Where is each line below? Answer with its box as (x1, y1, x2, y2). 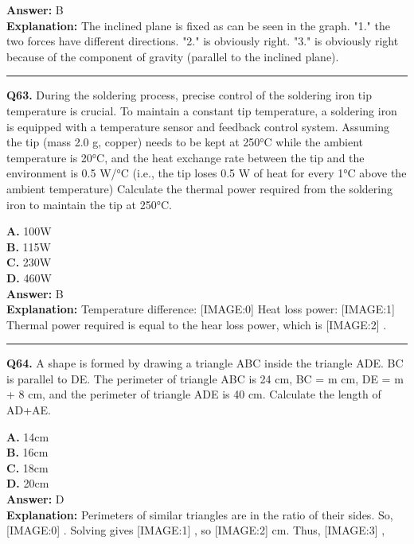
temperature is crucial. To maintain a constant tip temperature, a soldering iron (6, 102, 397, 119)
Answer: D (6, 491, 64, 507)
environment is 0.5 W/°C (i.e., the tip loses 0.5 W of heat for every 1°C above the (6, 165, 407, 181)
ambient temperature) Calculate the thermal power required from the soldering (6, 180, 393, 196)
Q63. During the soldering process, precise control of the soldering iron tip (6, 87, 372, 103)
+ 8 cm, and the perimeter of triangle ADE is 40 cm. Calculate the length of (6, 386, 381, 402)
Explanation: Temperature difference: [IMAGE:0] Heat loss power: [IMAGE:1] (6, 301, 395, 317)
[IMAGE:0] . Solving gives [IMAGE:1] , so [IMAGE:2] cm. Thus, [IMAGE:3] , (6, 522, 385, 538)
